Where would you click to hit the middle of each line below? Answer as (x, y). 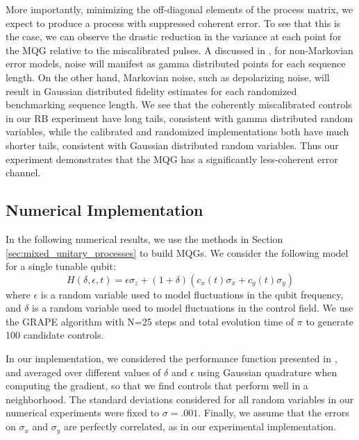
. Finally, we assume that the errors (274, 413)
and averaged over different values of (83, 372)
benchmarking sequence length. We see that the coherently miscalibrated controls (179, 104)
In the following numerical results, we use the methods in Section (144, 238)
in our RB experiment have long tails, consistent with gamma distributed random (179, 118)
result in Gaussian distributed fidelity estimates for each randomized (151, 91)
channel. (23, 172)
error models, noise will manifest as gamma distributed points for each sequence (176, 64)
